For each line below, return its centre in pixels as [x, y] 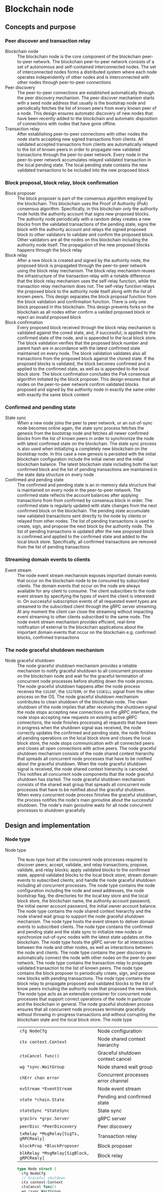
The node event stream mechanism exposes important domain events [87, 575]
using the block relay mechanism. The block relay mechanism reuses [86, 271]
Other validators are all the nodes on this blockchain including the [83, 240]
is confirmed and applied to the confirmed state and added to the [82, 537]
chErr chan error [40, 1078]
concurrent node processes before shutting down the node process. [86, 681]
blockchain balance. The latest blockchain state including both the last [87, 464]
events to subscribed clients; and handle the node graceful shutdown [87, 880]
